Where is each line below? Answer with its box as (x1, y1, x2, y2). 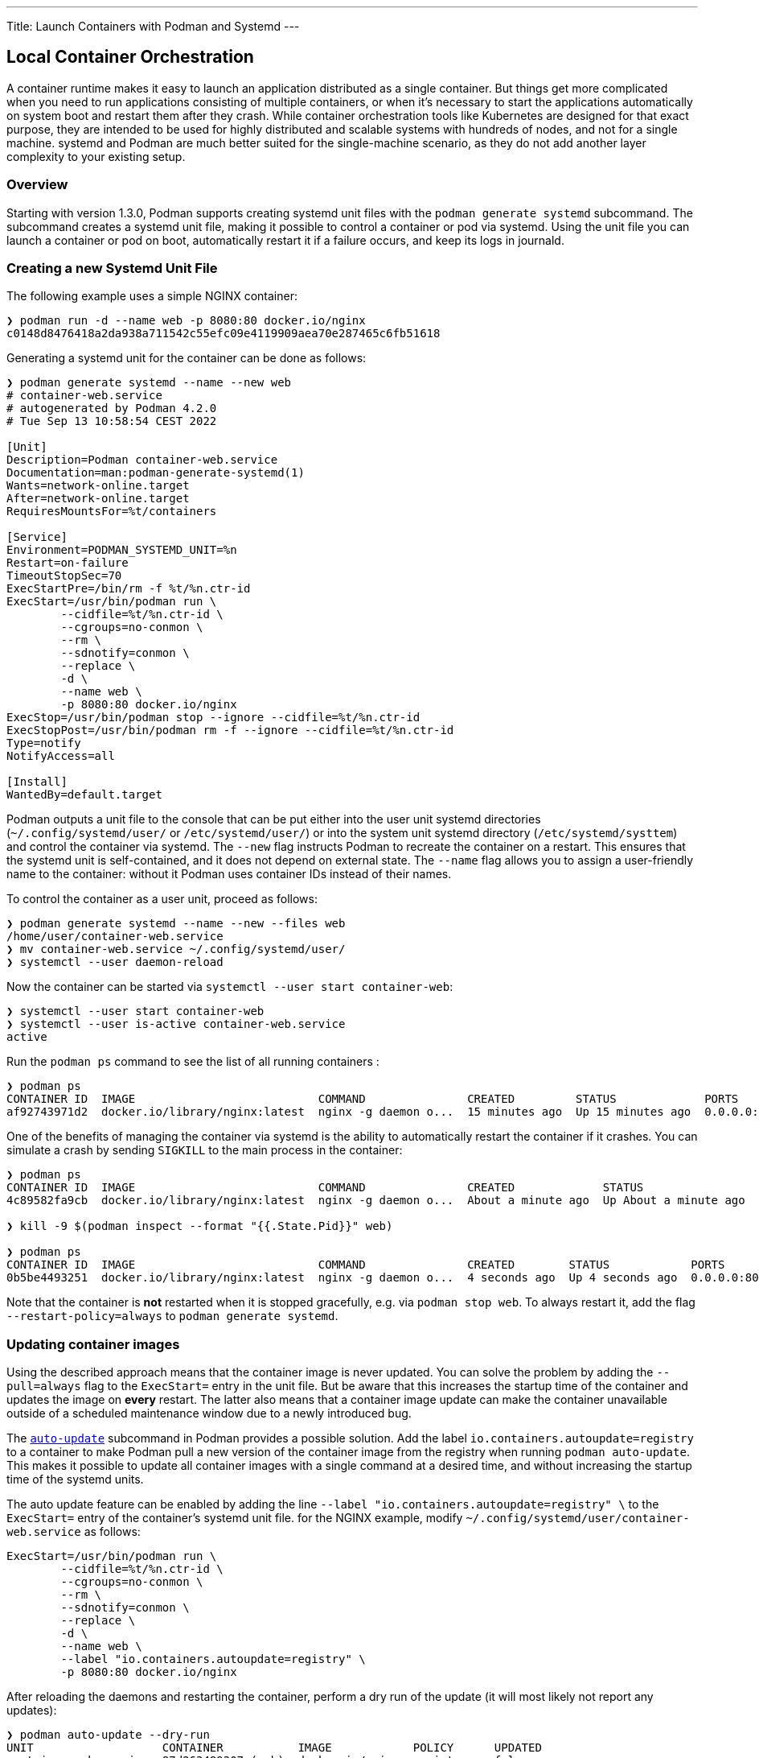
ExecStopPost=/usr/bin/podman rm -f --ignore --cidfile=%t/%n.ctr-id (6, 724, 454, 737)
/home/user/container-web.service (6, 930, 224, 943)
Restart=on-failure (6, 556, 129, 570)
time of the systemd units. (6, 1472, 144, 1487)
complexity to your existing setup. (6, 149, 186, 163)
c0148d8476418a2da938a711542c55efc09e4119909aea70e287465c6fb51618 (6, 327, 441, 340)
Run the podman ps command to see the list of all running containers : (6, 1054, 379, 1069)
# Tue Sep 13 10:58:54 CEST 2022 (6, 415, 217, 428)
